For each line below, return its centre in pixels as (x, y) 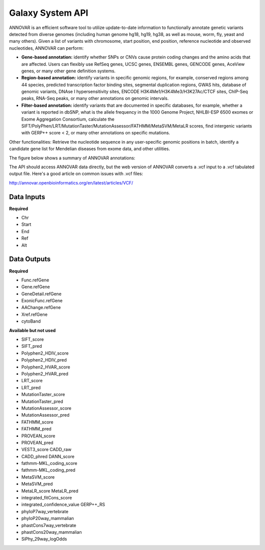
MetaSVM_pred (37, 484)
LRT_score (32, 381)
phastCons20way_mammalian (52, 532)
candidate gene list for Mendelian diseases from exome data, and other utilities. (90, 149)
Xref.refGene (34, 314)
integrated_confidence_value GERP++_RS (63, 505)
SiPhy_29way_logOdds (44, 539)
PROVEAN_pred (37, 442)
